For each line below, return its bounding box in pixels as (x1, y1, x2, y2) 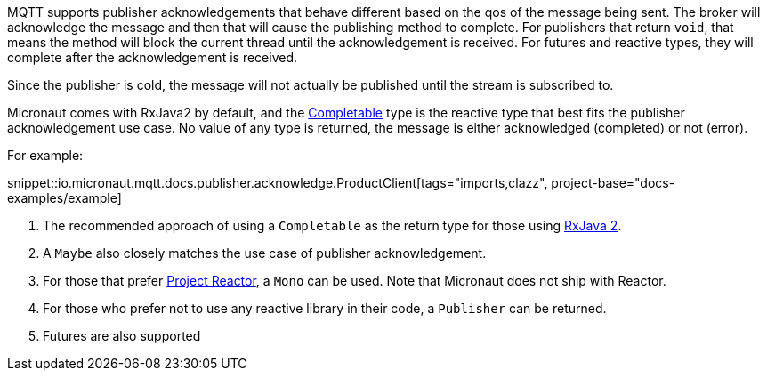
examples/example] (7, 190, 122, 205)
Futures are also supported (43, 328, 201, 343)
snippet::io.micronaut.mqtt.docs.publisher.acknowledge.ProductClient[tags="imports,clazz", (7, 175, 548, 190)
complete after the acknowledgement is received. (7, 50, 297, 65)
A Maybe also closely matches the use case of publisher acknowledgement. (43, 245, 487, 261)
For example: (7, 148, 84, 163)
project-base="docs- (551, 175, 675, 190)
